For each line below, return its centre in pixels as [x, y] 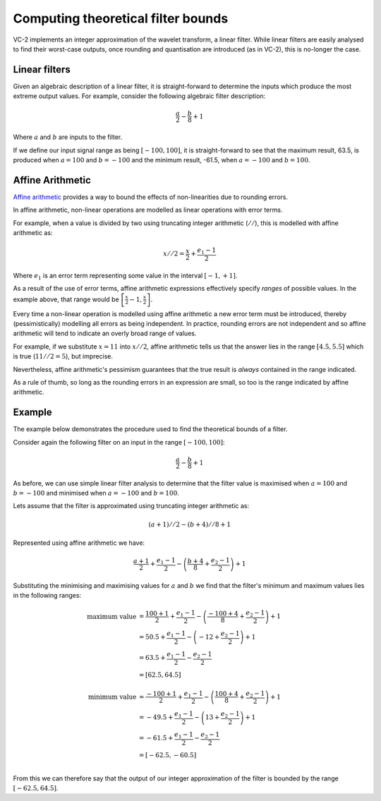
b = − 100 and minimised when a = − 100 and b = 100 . [96, 493]
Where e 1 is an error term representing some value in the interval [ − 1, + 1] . [125, 276]
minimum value [112, 697]
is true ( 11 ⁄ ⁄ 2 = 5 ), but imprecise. [63, 356]
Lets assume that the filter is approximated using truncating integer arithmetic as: [131, 506]
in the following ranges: [47, 596]
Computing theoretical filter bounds [121, 18]
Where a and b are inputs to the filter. [68, 137]
